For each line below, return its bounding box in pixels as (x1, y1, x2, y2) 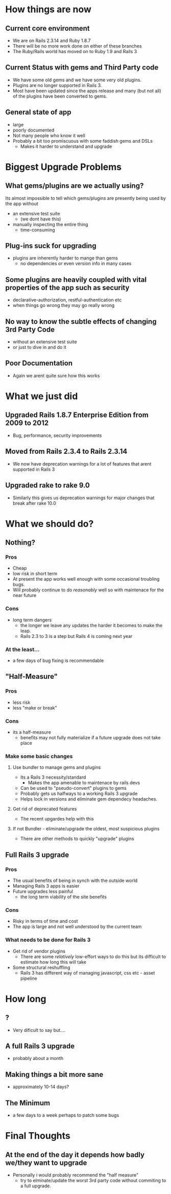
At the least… (5, 646, 40, 653)
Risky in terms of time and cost (12, 918, 78, 924)
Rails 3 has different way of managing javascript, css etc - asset (20, 969, 155, 976)
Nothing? (5, 538, 36, 547)
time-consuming (20, 227, 55, 233)
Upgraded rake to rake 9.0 (5, 481, 90, 490)
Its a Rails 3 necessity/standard (20, 774, 86, 781)
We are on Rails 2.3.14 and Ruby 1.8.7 (12, 37, 91, 43)
